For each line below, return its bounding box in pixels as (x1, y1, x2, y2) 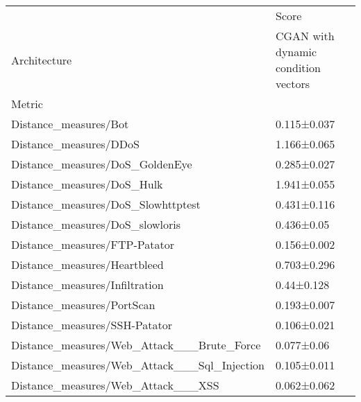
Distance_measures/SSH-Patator (11, 317, 172, 333)
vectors (275, 76, 310, 91)
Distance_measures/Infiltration (11, 277, 164, 292)
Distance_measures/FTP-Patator (11, 236, 175, 252)
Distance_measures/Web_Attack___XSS (11, 377, 219, 393)
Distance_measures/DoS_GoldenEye (11, 156, 192, 172)
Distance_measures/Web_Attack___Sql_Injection (11, 357, 265, 373)
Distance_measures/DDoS (11, 136, 140, 152)
